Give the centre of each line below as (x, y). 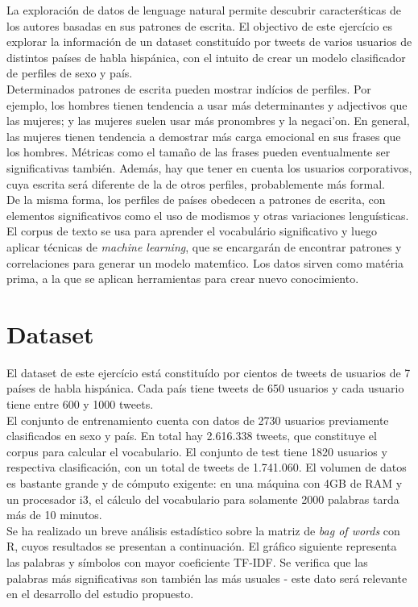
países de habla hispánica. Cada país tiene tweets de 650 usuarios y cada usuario (205, 388)
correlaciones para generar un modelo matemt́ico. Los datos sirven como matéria (205, 262)
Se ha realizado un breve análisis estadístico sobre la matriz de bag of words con (203, 530)
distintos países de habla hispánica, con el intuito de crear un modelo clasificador (206, 57)
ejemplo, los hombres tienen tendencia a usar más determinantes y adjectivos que (207, 104)
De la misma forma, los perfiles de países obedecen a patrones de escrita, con (196, 200)
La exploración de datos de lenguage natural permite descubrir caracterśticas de (204, 10)
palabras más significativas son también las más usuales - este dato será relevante (207, 578)
